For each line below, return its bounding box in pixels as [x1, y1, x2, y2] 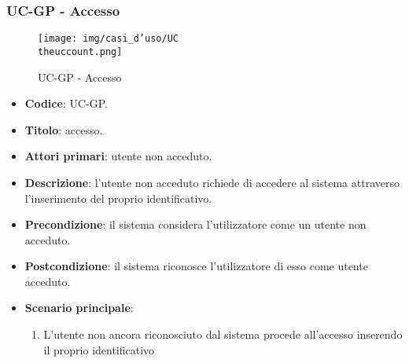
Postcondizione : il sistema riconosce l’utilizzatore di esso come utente [24, 258, 368, 274]
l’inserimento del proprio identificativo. [24, 189, 212, 206]
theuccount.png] [38, 46, 123, 57]
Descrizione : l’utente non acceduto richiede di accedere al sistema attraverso [24, 174, 400, 190]
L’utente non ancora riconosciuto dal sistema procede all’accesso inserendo [43, 326, 403, 343]
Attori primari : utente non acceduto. [24, 148, 212, 164]
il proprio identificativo [43, 341, 155, 357]
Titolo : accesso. [24, 121, 103, 137]
